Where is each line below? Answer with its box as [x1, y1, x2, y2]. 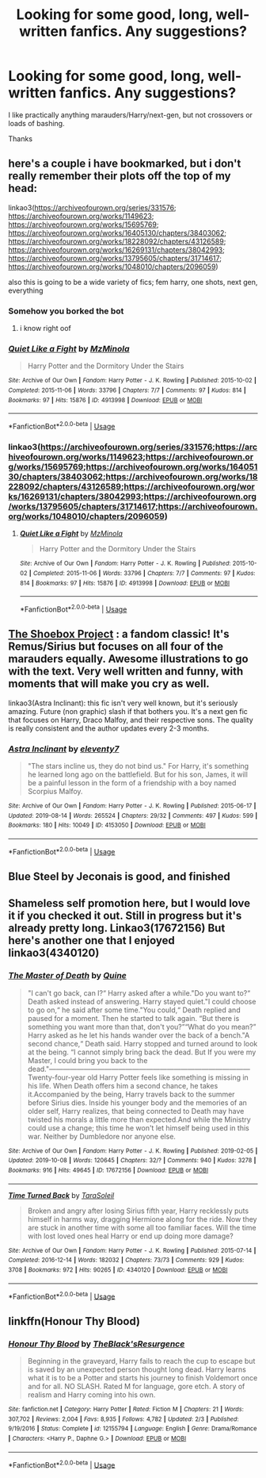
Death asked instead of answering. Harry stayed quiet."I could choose [27, 996, 256, 1006]
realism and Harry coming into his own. [27, 1390, 156, 1399]
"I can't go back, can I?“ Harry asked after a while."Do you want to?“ [27, 988, 251, 997]
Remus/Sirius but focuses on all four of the [8, 640, 224, 654]
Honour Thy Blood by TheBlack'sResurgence [8, 1338, 185, 1349]
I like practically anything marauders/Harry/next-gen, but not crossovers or [8, 109, 253, 120]
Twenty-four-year [27, 1073, 85, 1082]
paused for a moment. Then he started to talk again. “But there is [27, 1013, 240, 1023]
